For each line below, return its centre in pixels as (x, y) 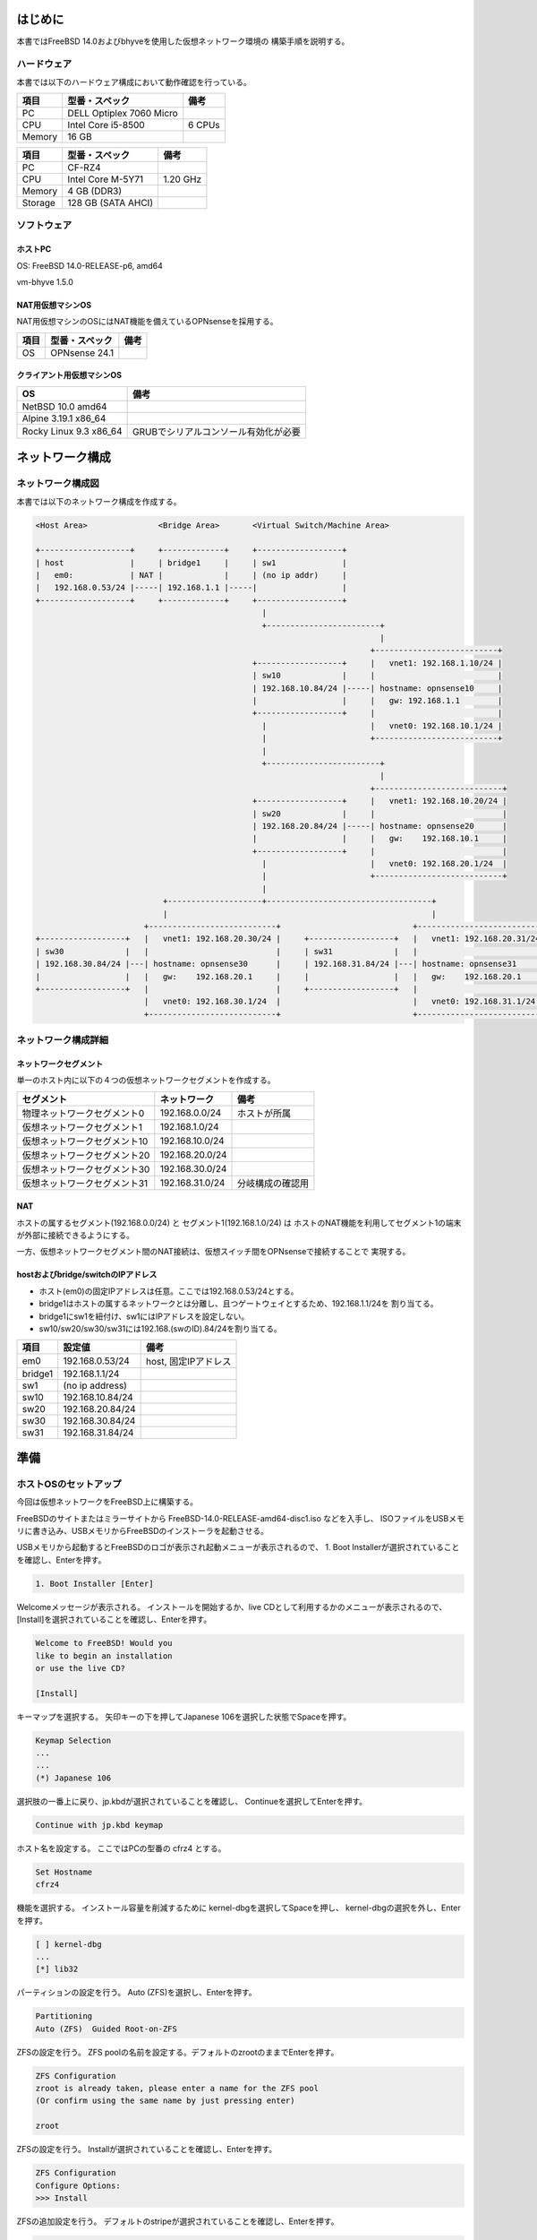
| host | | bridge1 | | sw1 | (191, 563)
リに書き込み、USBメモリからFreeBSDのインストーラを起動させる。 (142, 1530)
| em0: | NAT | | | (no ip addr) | (191, 575)
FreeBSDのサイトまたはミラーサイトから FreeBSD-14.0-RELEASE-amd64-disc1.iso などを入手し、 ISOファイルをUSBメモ (241, 1518)
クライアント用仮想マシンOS (69, 375)
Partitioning (64, 2016)
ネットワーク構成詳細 (63, 1040)
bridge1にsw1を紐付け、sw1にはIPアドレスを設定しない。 (144, 1316)
